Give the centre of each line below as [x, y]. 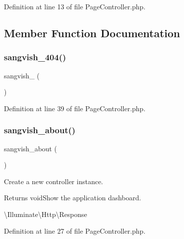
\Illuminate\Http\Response [46, 214]
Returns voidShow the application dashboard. [73, 198]
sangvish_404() [35, 57]
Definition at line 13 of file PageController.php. [75, 6]
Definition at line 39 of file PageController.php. [75, 108]
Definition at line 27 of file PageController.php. [75, 230]
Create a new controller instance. [54, 181]
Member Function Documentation [92, 33]
